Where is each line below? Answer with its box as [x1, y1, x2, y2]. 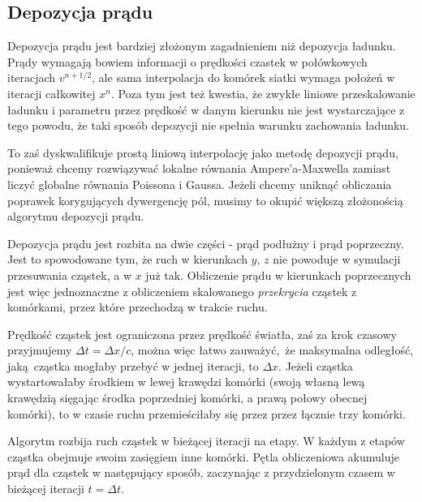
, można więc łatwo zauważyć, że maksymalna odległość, [131, 341, 414, 358]
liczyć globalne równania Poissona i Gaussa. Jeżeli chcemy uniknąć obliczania [7, 175, 392, 192]
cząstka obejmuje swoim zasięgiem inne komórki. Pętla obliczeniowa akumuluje [7, 448, 400, 465]
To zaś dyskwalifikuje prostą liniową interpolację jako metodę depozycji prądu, [7, 144, 398, 161]
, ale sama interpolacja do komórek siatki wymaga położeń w [92, 69, 395, 86]
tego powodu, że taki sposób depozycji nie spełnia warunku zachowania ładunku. [7, 117, 410, 134]
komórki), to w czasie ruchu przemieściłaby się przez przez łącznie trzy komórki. [7, 405, 406, 422]
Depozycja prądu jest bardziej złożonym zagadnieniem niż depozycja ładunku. [7, 37, 396, 54]
